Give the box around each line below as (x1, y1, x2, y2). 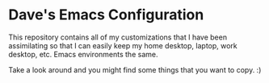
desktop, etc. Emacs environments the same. (8, 49, 158, 59)
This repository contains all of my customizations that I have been (8, 32, 228, 42)
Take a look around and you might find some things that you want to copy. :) (8, 64, 262, 74)
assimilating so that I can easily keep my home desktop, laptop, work (8, 40, 238, 50)
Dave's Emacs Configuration (8, 6, 204, 24)
